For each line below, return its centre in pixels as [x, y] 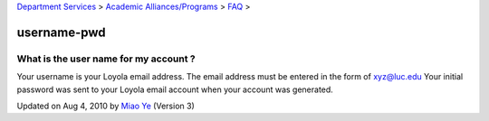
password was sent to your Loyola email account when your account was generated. [175, 89]
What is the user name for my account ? [106, 59]
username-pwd [61, 32]
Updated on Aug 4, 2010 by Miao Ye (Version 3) [105, 106]
